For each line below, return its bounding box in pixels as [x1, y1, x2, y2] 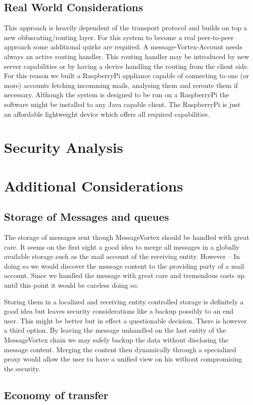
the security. [4, 363, 40, 373]
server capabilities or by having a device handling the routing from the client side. [4, 61, 249, 71]
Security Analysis [4, 137, 123, 157]
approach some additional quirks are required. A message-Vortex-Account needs [4, 42, 242, 52]
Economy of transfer [4, 387, 109, 402]
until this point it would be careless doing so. [4, 280, 139, 290]
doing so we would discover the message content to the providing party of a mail [4, 260, 244, 271]
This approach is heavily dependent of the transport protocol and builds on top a [4, 22, 247, 33]
